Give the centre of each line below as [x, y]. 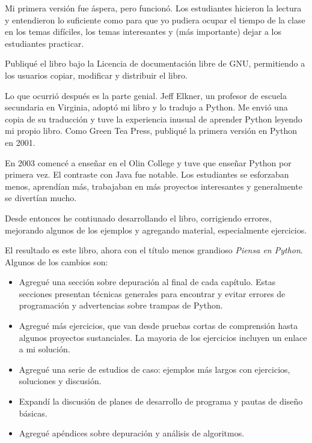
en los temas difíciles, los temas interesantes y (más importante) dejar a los [143, 32]
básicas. [33, 413]
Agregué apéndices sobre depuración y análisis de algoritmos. [132, 433]
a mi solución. [44, 349]
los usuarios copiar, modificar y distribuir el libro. [96, 75]
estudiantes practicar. [44, 43]
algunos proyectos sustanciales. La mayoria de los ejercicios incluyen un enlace [163, 337]
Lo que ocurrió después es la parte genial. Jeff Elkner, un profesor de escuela [146, 95]
